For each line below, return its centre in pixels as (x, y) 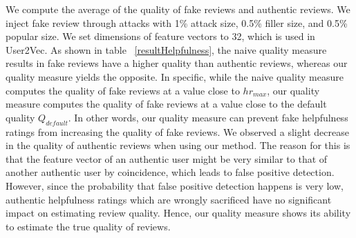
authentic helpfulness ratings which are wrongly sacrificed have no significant (169, 199)
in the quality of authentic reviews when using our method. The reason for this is (178, 145)
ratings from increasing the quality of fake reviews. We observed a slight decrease (177, 131)
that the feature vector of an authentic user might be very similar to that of (167, 158)
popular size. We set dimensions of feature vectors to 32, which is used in (160, 36)
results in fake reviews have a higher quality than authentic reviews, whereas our (177, 63)
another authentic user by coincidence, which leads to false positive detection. (170, 172)
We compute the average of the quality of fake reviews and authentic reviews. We (178, 9)
